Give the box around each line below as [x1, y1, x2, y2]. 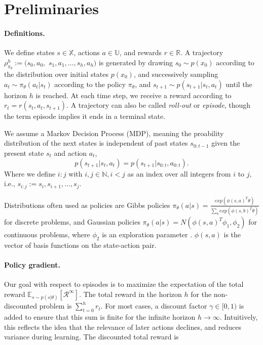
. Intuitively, [219, 311, 258, 322]
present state [4, 147, 44, 158]
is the [223, 229, 241, 240]
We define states [4, 47, 55, 58]
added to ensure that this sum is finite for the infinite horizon [4, 311, 196, 322]
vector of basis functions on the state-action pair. [4, 240, 157, 250]
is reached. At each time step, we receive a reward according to [35, 90, 232, 100]
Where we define [4, 168, 56, 179]
